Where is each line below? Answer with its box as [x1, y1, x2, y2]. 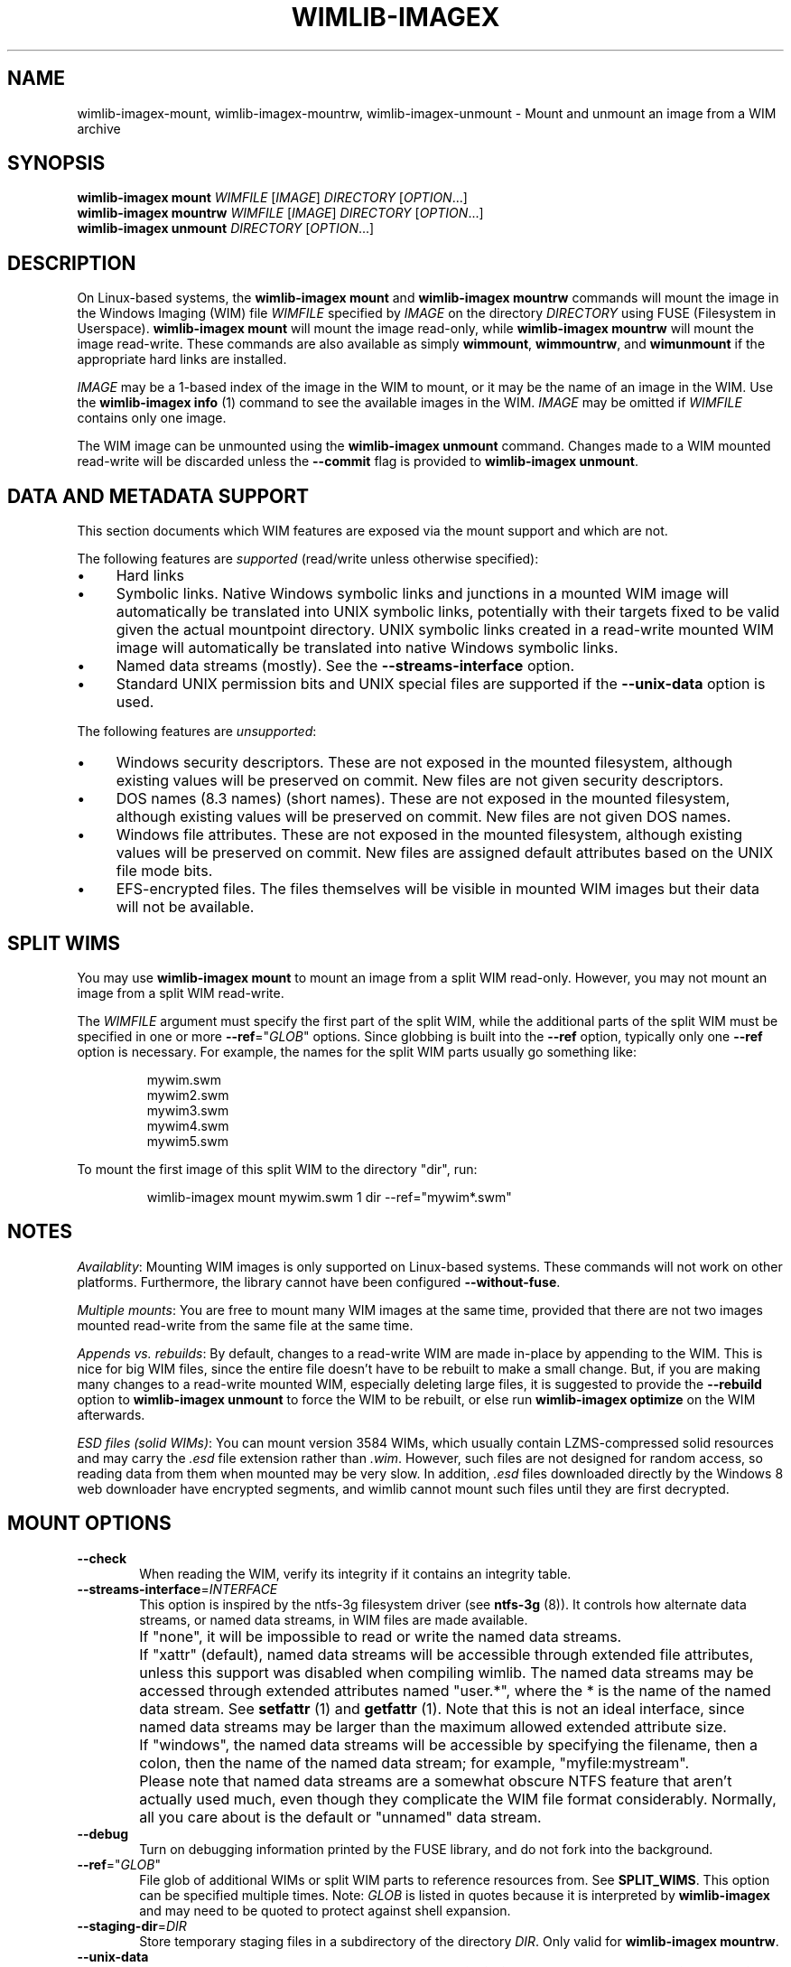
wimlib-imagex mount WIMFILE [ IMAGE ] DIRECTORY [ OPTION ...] [77, 190, 468, 206]
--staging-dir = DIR [77, 1917, 187, 1934]
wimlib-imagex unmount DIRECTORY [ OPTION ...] [77, 220, 375, 237]
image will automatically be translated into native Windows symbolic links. [116, 639, 619, 657]
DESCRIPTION [7, 251, 136, 275]
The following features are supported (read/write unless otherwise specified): [77, 551, 539, 567]
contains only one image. [77, 410, 227, 426]
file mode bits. [116, 862, 213, 881]
